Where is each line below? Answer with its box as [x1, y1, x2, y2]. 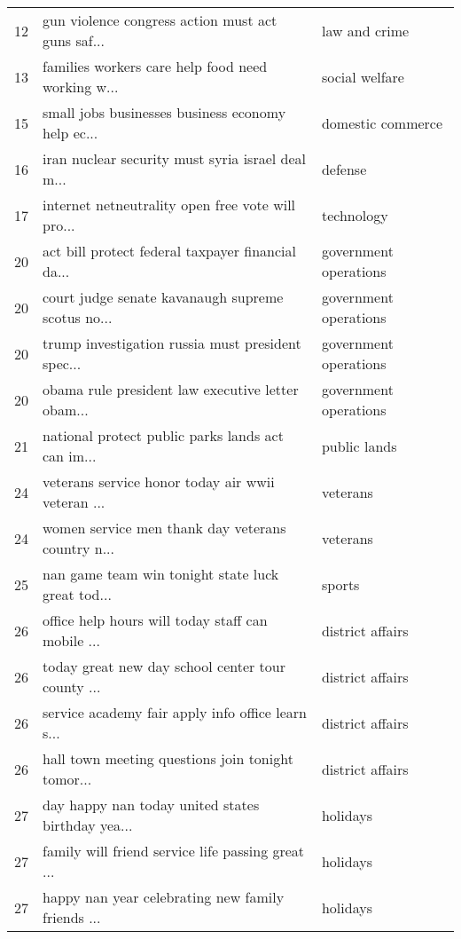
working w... [43, 76, 119, 97]
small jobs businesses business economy [43, 102, 286, 122]
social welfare [321, 66, 404, 87]
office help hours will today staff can [43, 610, 268, 630]
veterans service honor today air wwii [43, 471, 275, 492]
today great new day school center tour [43, 656, 286, 676]
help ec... [43, 122, 98, 143]
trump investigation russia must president [43, 333, 301, 353]
